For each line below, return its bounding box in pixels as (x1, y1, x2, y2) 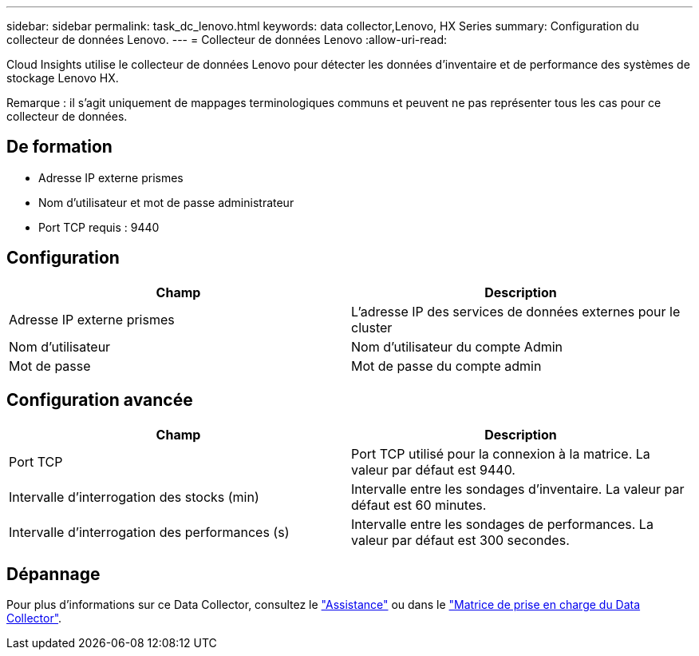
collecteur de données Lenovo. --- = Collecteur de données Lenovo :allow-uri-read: (6, 33, 448, 46)
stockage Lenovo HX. (6, 71, 119, 85)
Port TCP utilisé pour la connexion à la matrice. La (351, 445, 650, 462)
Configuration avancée (6, 390, 193, 411)
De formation (6, 137, 113, 157)
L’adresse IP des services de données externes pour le (351, 303, 681, 320)
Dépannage (6, 563, 101, 584)
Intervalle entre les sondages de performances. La (351, 515, 654, 532)
